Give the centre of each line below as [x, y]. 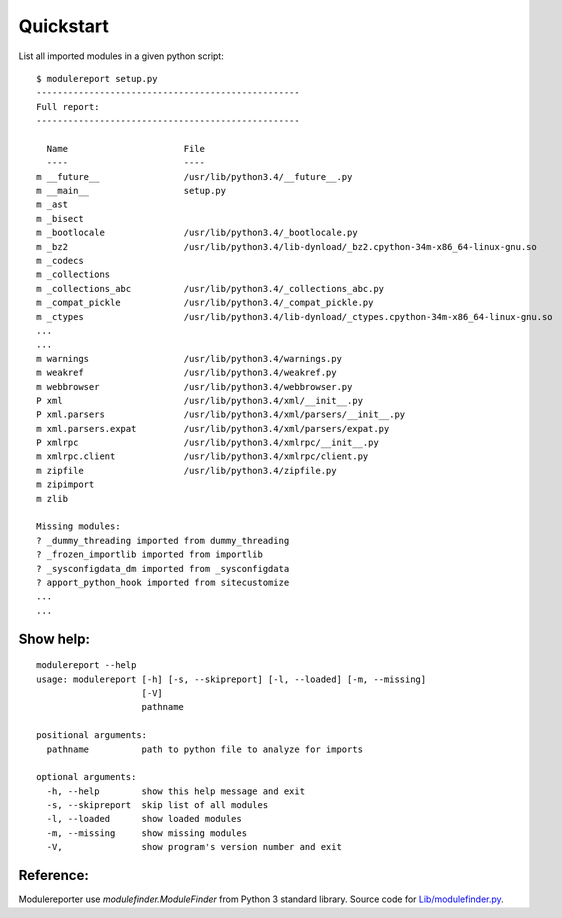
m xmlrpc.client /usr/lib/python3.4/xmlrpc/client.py [202, 456]
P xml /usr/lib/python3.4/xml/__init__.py [200, 400]
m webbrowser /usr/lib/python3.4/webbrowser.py [194, 386]
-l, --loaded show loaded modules [144, 819]
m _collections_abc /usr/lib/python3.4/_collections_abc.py [210, 288]
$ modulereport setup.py [97, 78]
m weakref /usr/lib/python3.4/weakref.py [186, 373]
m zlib [52, 498]
